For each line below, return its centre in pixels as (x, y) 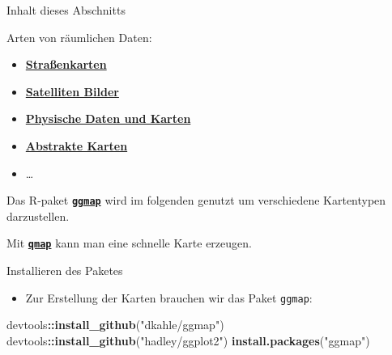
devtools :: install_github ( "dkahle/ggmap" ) (115, 325)
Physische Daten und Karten (108, 118)
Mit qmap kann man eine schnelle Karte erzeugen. (129, 243)
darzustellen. (38, 216)
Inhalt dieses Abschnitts (66, 10)
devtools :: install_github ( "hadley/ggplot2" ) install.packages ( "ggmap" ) (188, 340)
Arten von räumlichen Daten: (79, 37)
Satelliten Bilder (72, 91)
